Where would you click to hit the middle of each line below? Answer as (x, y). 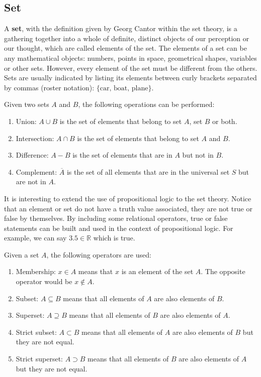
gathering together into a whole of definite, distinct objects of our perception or (127, 38)
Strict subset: (36, 332)
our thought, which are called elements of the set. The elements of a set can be (125, 48)
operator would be (44, 281)
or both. (225, 121)
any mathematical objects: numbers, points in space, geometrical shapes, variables (130, 57)
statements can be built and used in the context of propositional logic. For (119, 228)
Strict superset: (39, 359)
